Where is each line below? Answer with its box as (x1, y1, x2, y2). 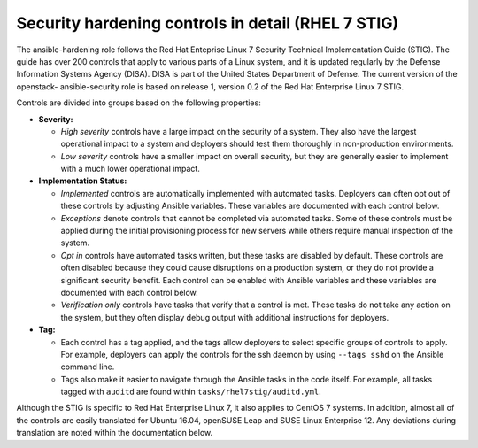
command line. (60, 361, 115, 372)
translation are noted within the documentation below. (16, 428, 212, 438)
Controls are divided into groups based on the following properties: (16, 97, 261, 108)
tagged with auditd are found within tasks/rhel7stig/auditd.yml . (60, 386, 322, 398)
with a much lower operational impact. (60, 164, 201, 174)
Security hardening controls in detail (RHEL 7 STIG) (16, 13, 398, 33)
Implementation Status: (38, 175, 127, 186)
